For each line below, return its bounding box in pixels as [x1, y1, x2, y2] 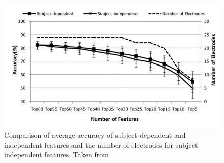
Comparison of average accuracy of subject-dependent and [4, 129, 186, 140]
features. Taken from [44, 149, 109, 160]
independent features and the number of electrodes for [4, 139, 174, 150]
